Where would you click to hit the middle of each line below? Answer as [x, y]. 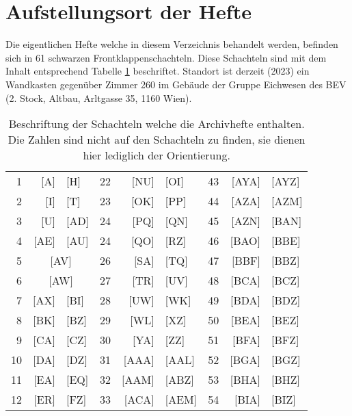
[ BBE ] [286, 241]
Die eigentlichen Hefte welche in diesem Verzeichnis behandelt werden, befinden [172, 44]
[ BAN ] [286, 221]
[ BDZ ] [286, 300]
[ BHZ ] [285, 380]
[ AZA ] [246, 201]
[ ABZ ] [179, 380]
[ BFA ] [246, 340]
